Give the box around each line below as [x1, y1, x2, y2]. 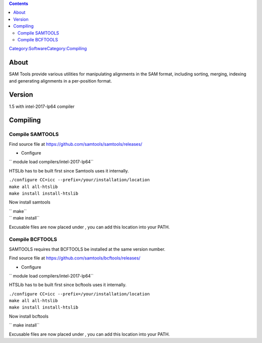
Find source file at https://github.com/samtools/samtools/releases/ [9, 141, 143, 147]
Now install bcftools [9, 313, 49, 319]
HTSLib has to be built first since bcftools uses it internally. [9, 282, 127, 288]
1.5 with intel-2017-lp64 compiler [9, 103, 75, 109]
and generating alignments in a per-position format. [9, 78, 112, 84]
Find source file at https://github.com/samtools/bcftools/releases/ [9, 255, 141, 261]
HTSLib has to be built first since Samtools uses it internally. [9, 168, 129, 173]
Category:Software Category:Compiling [9, 46, 87, 51]
